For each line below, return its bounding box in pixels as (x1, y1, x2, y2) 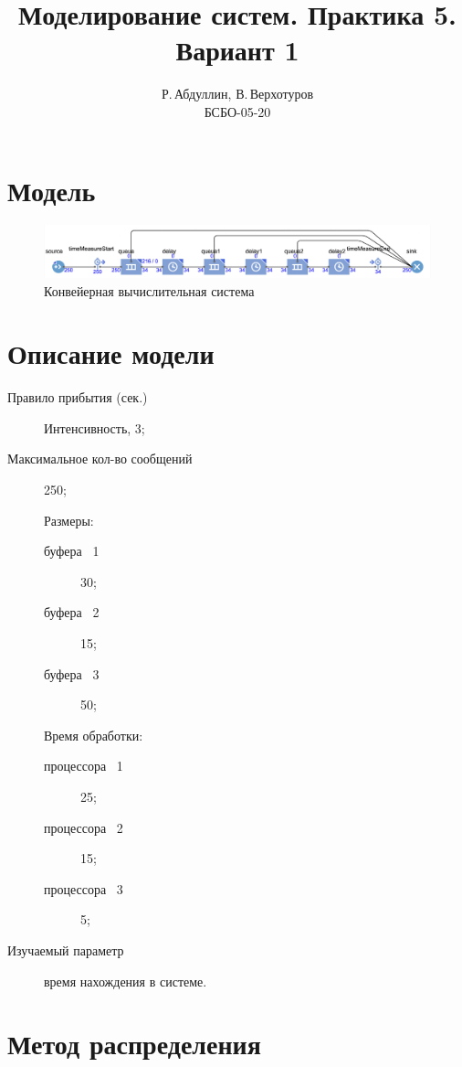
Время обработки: (44, 725, 143, 744)
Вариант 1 (175, 31, 299, 69)
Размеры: (44, 510, 94, 529)
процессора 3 (44, 879, 123, 898)
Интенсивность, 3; (44, 418, 145, 437)
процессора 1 (44, 756, 123, 775)
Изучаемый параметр (7, 940, 124, 959)
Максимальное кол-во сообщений (7, 449, 193, 468)
